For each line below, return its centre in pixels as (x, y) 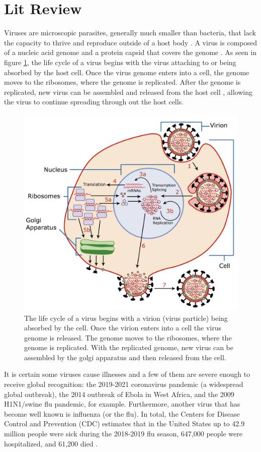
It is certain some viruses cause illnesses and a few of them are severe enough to (127, 374)
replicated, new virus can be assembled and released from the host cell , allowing (128, 92)
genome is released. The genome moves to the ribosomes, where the (128, 337)
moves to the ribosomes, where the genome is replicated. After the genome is (122, 82)
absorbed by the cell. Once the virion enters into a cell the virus (123, 328)
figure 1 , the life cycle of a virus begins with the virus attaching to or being (120, 62)
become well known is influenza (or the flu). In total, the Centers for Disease (122, 413)
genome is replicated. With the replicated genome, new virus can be (129, 347)
